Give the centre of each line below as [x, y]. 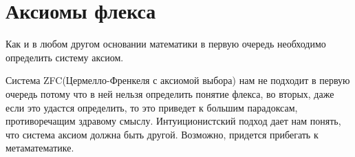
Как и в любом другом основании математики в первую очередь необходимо [166, 44]
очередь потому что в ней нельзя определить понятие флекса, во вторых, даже [170, 93]
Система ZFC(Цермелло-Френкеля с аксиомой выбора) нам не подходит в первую [178, 80]
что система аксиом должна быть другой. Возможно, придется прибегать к [162, 134]
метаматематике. [40, 148]
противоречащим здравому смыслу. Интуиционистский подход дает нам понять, [173, 121]
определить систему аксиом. [65, 57]
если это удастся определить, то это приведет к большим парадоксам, [152, 107]
